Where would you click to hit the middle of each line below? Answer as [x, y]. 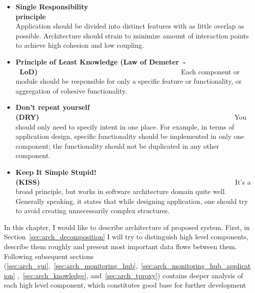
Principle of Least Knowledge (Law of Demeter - [101, 61]
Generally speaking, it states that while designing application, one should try [132, 201]
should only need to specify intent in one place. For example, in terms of [125, 126]
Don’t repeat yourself [53, 107]
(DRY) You [131, 116]
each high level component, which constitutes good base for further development [125, 285]
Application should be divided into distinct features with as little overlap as [130, 26]
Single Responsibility [52, 6]
